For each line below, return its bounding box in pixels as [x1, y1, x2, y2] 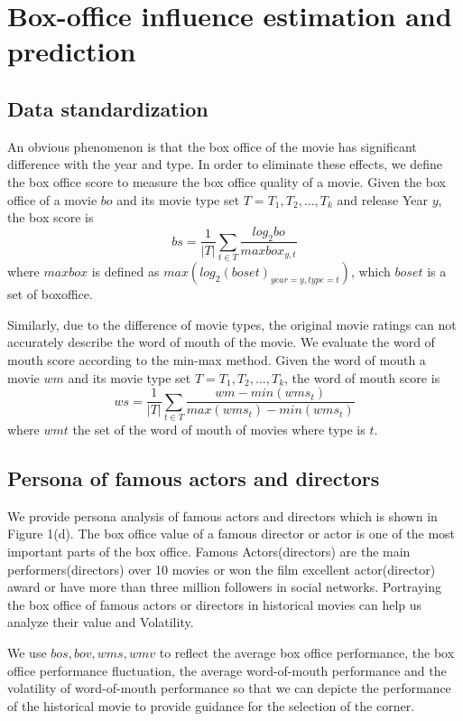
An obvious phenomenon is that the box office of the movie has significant [7, 136, 417, 155]
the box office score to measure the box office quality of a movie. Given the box [7, 172, 446, 191]
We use [7, 643, 47, 662]
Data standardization [7, 94, 208, 122]
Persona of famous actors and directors [7, 464, 380, 492]
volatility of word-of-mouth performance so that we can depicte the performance [7, 679, 451, 698]
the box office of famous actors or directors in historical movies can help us [7, 595, 422, 613]
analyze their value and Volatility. [7, 613, 194, 632]
